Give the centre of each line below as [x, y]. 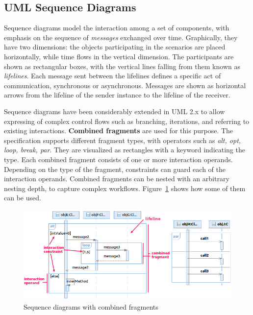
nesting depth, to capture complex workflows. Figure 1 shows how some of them [125, 188]
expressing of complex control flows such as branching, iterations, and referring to [127, 121]
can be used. [23, 198]
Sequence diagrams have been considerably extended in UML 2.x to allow [114, 111]
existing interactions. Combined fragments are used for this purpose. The [119, 131]
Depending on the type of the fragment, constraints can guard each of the [115, 169]
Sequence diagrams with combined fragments [91, 306]
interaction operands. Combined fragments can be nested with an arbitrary [117, 179]
